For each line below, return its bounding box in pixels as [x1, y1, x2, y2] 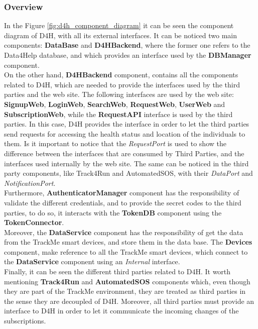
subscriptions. [4, 315, 46, 326]
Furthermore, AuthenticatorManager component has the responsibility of [4, 187, 239, 198]
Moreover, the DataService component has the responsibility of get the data [4, 227, 243, 237]
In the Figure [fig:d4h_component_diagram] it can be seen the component [4, 20, 234, 31]
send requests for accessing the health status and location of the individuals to [4, 128, 245, 139]
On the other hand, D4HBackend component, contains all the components [4, 69, 238, 80]
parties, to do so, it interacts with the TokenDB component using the [4, 207, 222, 217]
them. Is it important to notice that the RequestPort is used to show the [4, 138, 226, 149]
